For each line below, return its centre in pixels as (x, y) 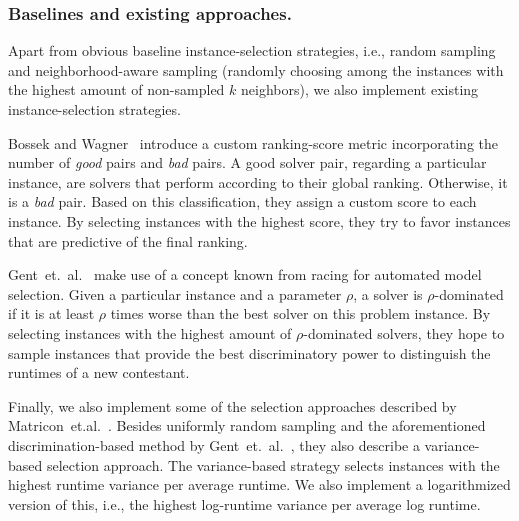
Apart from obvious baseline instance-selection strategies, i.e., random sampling (252, 50)
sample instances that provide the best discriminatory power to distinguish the (249, 352)
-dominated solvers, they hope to (404, 332)
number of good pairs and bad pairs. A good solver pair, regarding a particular (247, 162)
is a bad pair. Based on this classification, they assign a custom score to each (242, 201)
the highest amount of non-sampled (116, 89)
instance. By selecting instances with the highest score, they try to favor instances (259, 220)
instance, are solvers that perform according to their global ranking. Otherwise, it (258, 181)
